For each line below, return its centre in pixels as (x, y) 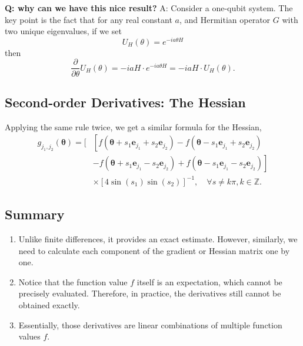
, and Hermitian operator (225, 19)
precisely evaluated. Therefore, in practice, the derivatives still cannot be (150, 293)
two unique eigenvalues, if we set (63, 31)
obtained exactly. (49, 305)
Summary (35, 214)
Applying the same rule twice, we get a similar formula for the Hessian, (133, 126)
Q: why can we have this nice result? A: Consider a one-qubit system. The (149, 8)
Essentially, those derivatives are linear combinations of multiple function (150, 324)
